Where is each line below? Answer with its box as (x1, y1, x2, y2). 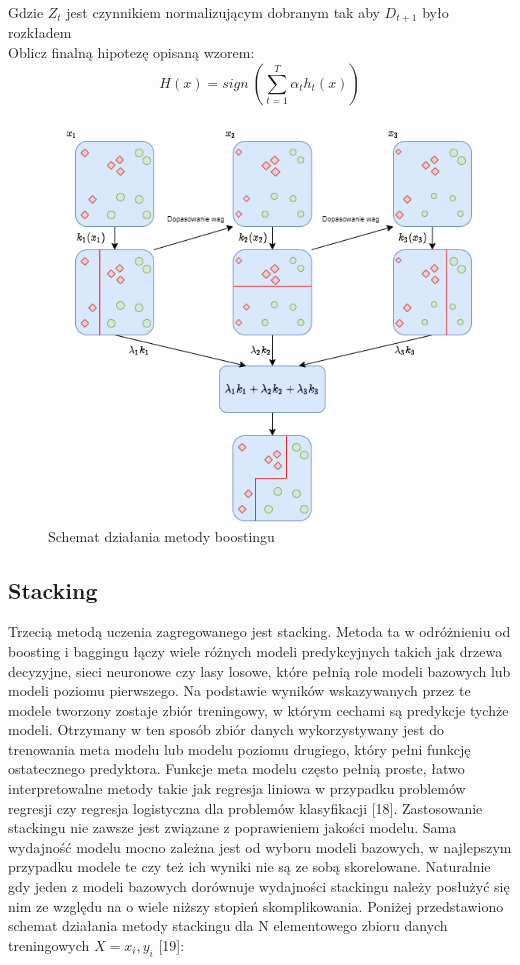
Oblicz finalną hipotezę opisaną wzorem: (8, 42, 255, 63)
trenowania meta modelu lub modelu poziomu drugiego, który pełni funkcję (8, 738, 471, 759)
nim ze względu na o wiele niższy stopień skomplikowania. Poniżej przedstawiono (8, 895, 504, 916)
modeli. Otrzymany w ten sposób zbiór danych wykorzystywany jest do (8, 719, 444, 740)
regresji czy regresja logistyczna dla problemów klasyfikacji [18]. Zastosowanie (8, 797, 483, 818)
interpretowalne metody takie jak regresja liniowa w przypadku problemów (8, 778, 466, 799)
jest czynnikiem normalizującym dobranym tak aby (66, 2, 380, 22)
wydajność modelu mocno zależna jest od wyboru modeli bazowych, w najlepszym (8, 836, 512, 857)
